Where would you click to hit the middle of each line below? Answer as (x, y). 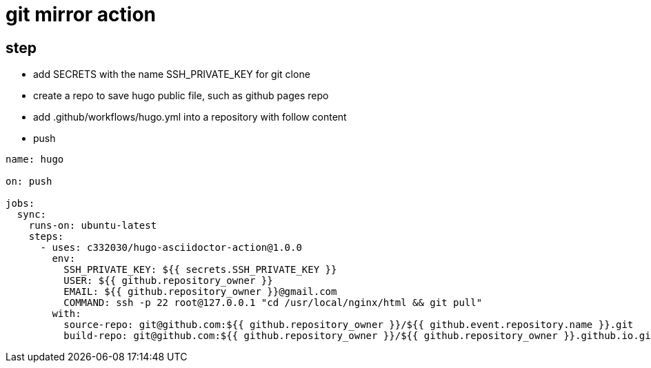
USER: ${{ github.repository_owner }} (168, 281)
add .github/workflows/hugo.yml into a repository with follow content (190, 117)
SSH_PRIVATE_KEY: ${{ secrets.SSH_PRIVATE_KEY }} (200, 270)
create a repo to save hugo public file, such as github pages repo (181, 96)
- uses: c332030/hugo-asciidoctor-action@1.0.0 (171, 248)
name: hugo (35, 160)
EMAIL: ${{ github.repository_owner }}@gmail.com (200, 292)
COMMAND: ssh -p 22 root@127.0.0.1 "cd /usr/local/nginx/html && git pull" (273, 303)
